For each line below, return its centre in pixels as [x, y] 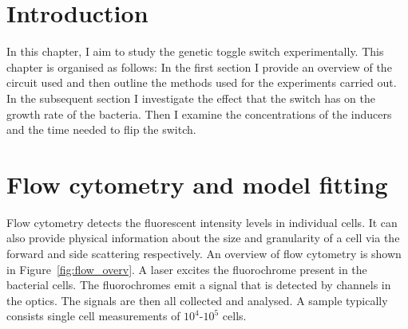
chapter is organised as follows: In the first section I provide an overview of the [199, 67]
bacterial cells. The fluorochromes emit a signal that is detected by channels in [199, 285]
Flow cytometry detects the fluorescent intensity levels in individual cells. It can [202, 222]
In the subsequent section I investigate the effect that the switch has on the [191, 98]
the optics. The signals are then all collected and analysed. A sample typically [197, 300]
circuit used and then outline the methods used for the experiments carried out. [202, 82]
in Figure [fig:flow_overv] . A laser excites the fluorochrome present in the [187, 269]
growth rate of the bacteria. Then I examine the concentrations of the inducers [199, 114]
